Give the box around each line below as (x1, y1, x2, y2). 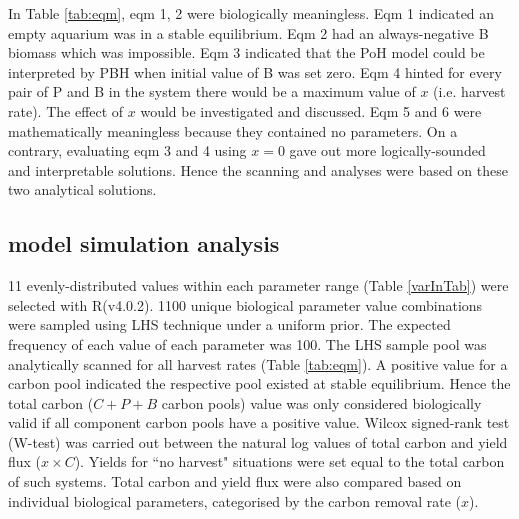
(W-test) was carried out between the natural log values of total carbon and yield (8, 431, 508, 452)
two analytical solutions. (8, 179, 157, 200)
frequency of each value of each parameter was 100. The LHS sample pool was (8, 333, 487, 354)
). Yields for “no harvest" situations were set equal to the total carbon (74, 451, 505, 472)
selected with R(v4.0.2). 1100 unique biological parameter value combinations (8, 294, 483, 315)
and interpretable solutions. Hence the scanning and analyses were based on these (8, 159, 508, 180)
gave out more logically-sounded (289, 140, 486, 161)
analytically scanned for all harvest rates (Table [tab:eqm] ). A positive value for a (8, 353, 508, 374)
